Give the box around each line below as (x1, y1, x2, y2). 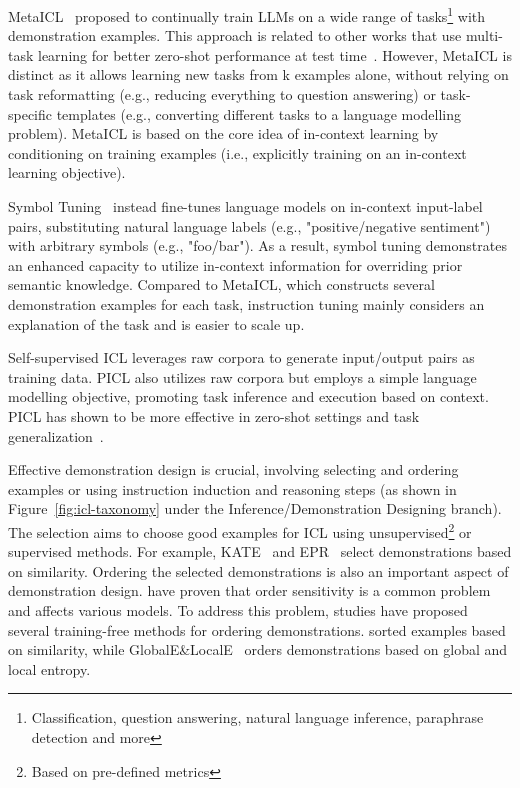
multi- (465, 25, 503, 46)
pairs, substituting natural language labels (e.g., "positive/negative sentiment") (8, 215, 491, 236)
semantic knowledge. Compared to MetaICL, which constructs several (8, 274, 435, 295)
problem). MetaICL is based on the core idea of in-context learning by (8, 123, 439, 144)
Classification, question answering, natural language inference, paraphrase (31, 707, 484, 728)
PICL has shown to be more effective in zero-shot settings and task (8, 405, 420, 426)
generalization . (8, 425, 104, 446)
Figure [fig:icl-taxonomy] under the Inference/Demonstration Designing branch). (8, 498, 502, 519)
